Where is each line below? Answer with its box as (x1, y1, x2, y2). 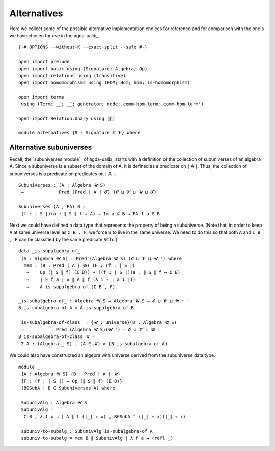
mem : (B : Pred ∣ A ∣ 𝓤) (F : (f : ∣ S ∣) (23, 263, 135, 268)
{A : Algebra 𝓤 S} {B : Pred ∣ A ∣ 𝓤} (21, 371, 121, 377)
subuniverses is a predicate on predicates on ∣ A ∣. (9, 171, 117, 177)
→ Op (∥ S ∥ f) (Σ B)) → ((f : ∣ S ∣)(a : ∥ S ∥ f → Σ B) (26, 270, 181, 275)
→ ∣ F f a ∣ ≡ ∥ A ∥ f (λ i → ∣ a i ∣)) (26, 276, 136, 283)
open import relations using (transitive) (18, 73, 126, 78)
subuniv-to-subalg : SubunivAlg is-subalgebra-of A (21, 428, 153, 434)
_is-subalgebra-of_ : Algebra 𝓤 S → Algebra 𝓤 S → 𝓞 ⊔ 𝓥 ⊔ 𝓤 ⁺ (18, 298, 185, 304)
